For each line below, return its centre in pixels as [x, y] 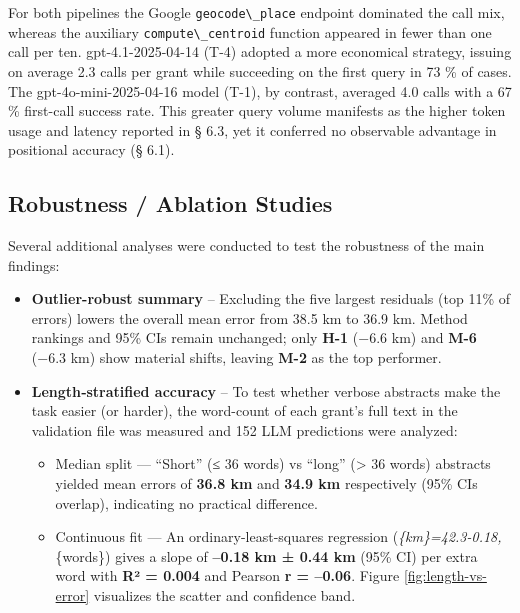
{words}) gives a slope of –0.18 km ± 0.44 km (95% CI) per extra [266, 555]
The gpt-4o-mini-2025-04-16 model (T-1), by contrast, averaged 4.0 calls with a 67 [260, 90]
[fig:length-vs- [445, 575]
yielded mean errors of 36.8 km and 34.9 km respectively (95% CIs [266, 483]
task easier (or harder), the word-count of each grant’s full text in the [244, 410]
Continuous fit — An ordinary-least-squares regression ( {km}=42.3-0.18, [278, 536]
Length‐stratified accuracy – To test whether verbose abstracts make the [266, 390]
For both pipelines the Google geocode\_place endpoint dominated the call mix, [256, 12]
